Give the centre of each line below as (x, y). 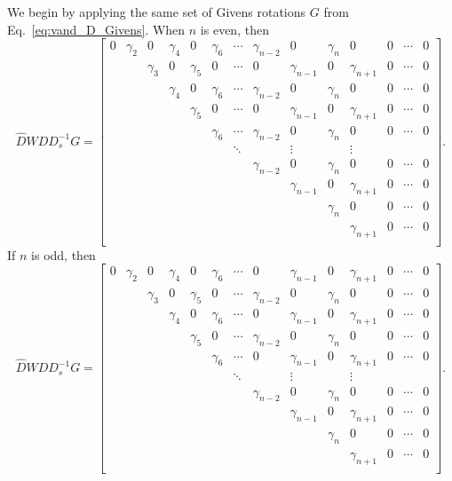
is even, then (234, 29)
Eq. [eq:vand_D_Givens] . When (96, 29)
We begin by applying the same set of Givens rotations (157, 12)
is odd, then (63, 254)
